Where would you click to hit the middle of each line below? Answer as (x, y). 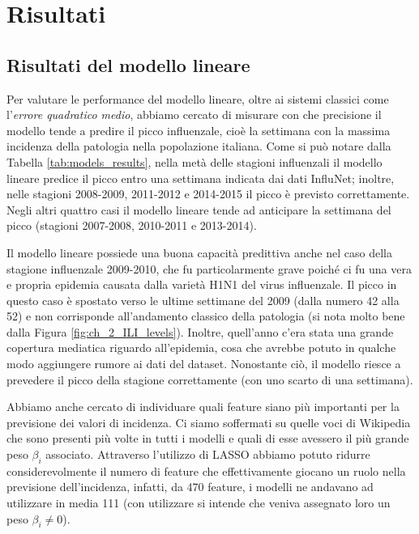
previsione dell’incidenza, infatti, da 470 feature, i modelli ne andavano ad (190, 487)
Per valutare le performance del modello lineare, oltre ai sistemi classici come (198, 98)
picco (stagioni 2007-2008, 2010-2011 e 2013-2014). (132, 225)
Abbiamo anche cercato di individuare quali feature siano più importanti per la (203, 407)
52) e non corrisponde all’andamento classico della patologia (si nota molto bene (206, 316)
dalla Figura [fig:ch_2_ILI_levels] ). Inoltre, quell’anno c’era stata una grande (200, 331)
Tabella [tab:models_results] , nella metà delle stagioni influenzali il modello (195, 161)
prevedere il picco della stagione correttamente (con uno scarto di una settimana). (210, 379)
